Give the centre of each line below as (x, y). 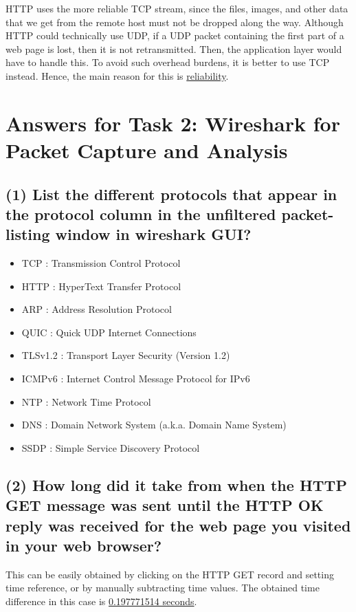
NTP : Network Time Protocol (86, 401)
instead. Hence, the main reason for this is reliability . (117, 75)
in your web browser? (84, 546)
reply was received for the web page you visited (178, 525)
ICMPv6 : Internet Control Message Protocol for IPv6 (136, 379)
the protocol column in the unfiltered (141, 214)
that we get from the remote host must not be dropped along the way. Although (175, 22)
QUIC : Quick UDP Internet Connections (109, 332)
